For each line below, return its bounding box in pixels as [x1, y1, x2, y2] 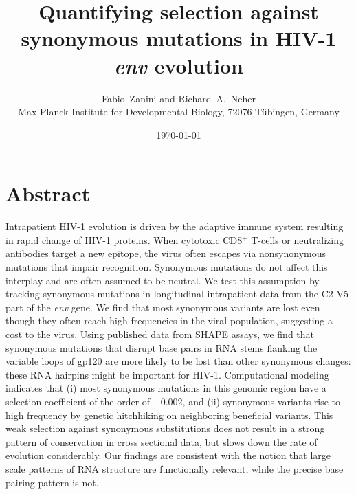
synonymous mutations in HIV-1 [21, 24, 337, 52]
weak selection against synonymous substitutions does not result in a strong [5, 421, 325, 436]
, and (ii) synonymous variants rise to [182, 394, 341, 408]
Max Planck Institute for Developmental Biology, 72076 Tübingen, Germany [18, 104, 340, 119]
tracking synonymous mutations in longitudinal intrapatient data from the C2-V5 [5, 287, 348, 301]
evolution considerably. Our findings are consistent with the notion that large [5, 448, 331, 462]
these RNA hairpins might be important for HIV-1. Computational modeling [5, 367, 329, 381]
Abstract [5, 179, 91, 207]
